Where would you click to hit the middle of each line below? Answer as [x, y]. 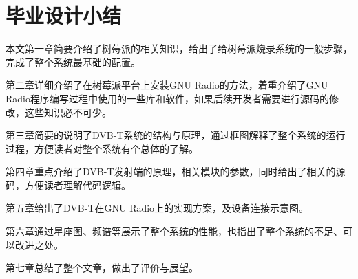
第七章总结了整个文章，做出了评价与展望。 [102, 268]
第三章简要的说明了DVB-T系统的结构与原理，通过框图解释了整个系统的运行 [176, 135]
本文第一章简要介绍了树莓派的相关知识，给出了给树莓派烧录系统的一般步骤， [179, 48]
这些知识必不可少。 [68, 112]
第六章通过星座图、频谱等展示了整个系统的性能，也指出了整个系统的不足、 [174, 231]
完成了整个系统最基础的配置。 [73, 62]
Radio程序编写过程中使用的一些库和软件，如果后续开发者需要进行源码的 [167, 98]
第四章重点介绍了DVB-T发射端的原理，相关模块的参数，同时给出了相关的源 [176, 171]
